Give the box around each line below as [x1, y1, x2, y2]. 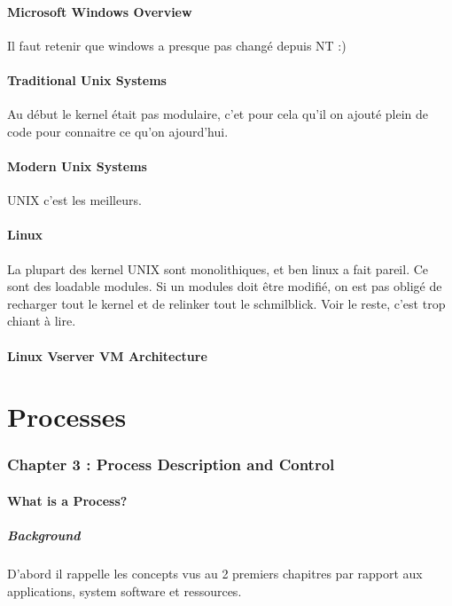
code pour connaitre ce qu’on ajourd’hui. [7, 122, 229, 140]
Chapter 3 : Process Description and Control [7, 453, 335, 476]
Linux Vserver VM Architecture [7, 346, 207, 365]
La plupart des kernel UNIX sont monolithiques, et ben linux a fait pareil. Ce [7, 259, 429, 278]
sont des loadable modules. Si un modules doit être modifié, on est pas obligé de [7, 277, 442, 295]
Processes [7, 398, 127, 435]
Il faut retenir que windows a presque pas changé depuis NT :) [7, 35, 347, 54]
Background [7, 526, 81, 545]
